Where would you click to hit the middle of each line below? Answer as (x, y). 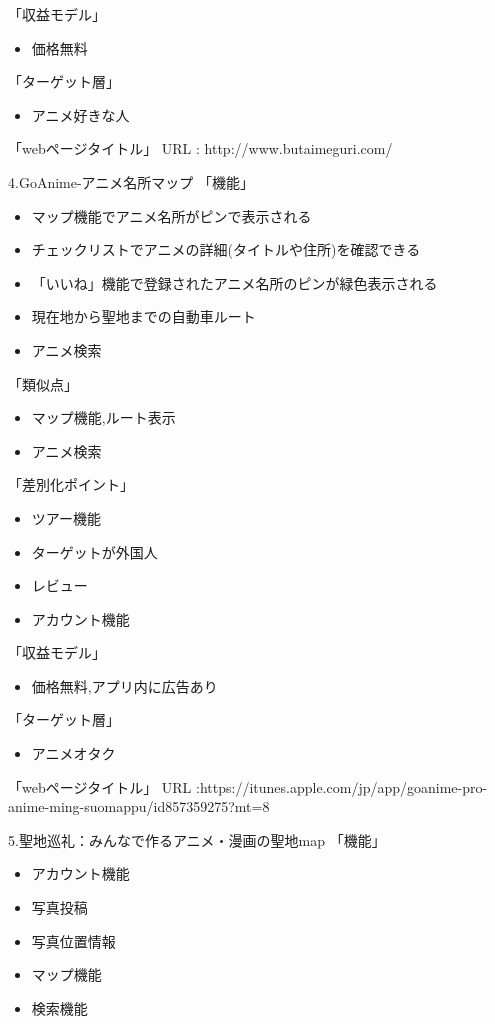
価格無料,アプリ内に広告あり (124, 685)
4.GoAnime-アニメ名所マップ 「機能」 (131, 181)
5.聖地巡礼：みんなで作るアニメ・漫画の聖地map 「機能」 (197, 839)
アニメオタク (73, 753)
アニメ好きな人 (80, 114)
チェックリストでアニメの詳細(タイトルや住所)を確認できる (226, 249)
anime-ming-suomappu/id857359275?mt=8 (139, 806)
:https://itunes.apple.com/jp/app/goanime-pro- (342, 786)
